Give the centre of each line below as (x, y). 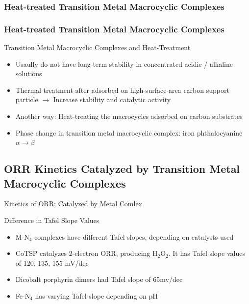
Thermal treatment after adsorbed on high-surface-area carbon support (122, 90)
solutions (29, 73)
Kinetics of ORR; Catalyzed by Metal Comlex (73, 204)
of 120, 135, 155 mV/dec (52, 263)
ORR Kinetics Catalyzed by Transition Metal (122, 169)
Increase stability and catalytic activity (112, 99)
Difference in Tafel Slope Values (52, 220)
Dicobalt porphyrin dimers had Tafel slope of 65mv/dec (99, 279)
